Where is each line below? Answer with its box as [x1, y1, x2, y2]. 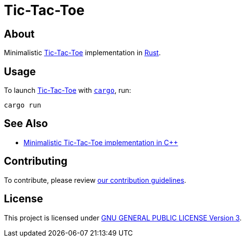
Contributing [4, 155, 68, 168]
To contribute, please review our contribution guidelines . [4, 175, 186, 184]
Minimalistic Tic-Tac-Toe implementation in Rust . [4, 48, 161, 57]
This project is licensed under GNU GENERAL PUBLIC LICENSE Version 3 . [4, 213, 242, 222]
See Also [4, 117, 48, 130]
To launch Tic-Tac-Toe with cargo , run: [4, 86, 131, 95]
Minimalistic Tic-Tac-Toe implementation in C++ [24, 138, 178, 147]
